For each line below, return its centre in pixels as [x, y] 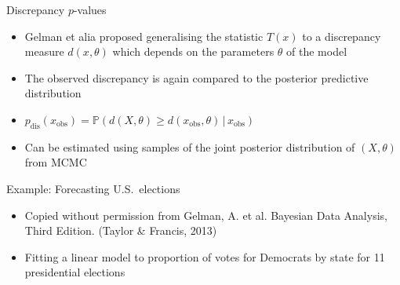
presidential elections [75, 272]
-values [90, 9]
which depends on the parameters [193, 51]
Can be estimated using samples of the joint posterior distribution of [190, 146]
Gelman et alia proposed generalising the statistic [144, 36]
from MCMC [56, 162]
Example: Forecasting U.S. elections [93, 188]
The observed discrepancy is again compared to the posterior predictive [196, 77]
